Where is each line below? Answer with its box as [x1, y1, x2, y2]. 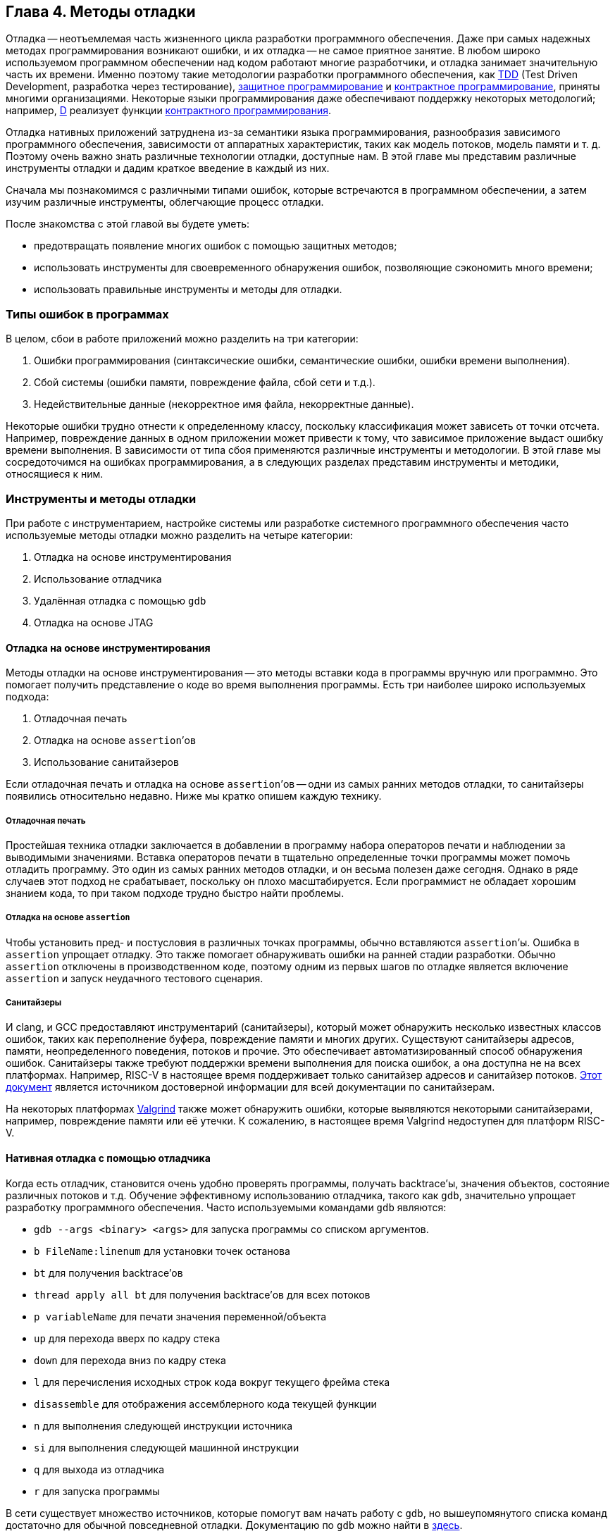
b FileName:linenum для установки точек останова [34, 1244, 290, 1257]
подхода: [6, 690, 49, 703]
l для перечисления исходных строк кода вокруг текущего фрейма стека [34, 1375, 390, 1388]
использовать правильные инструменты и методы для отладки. [34, 283, 342, 296]
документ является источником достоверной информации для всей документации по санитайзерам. [6, 1081, 495, 1094]
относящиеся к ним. [6, 468, 104, 481]
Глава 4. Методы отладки [6, 3, 196, 20]
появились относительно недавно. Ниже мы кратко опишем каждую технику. [6, 790, 382, 803]
